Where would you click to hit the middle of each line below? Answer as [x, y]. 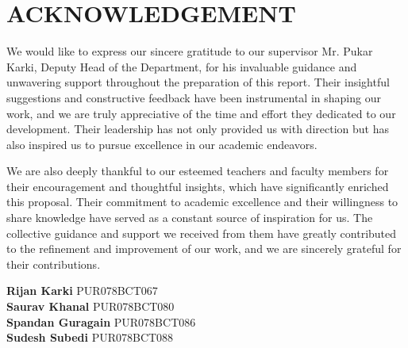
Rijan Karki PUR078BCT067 [82, 291]
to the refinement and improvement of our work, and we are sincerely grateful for [204, 249]
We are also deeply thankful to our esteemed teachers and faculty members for [198, 171]
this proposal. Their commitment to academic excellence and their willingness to [202, 202]
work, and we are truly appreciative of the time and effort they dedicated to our [201, 113]
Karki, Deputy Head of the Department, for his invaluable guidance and [182, 66]
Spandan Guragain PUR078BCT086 [101, 321]
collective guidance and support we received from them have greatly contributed [202, 233]
